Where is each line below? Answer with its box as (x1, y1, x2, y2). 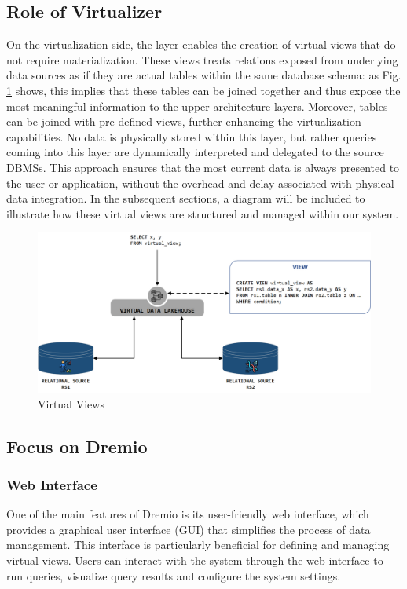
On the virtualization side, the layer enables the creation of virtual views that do (6, 36, 396, 53)
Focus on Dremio (6, 434, 148, 458)
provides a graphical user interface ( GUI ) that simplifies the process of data (6, 521, 371, 537)
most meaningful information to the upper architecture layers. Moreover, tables (6, 97, 388, 114)
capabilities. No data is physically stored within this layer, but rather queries (6, 128, 377, 145)
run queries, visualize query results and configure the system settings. (6, 567, 341, 584)
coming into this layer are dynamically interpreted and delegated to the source (6, 144, 384, 160)
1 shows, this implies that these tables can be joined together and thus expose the (6, 82, 401, 98)
